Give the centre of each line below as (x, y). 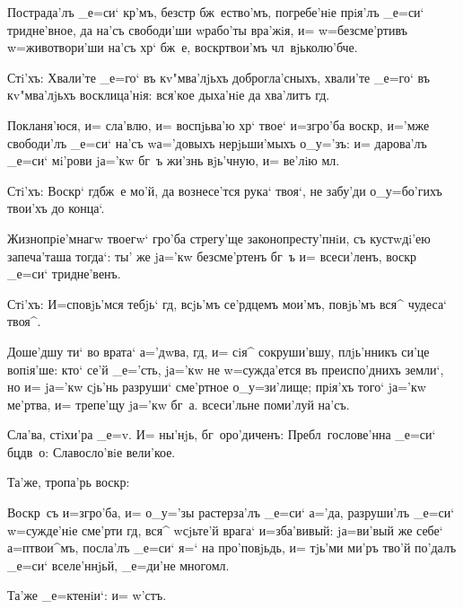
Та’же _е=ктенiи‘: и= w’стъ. (87, 595)
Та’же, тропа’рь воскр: (69, 482)
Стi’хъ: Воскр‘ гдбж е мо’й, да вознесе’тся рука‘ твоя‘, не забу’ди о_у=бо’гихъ (225, 190)
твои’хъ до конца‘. (56, 208)
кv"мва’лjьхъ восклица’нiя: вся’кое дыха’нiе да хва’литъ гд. (169, 95)
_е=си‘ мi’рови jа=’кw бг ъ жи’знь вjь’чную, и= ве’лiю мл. (174, 160)
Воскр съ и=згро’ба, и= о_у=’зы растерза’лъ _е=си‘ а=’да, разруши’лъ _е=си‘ (231, 512)
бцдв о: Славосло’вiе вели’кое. (92, 451)
